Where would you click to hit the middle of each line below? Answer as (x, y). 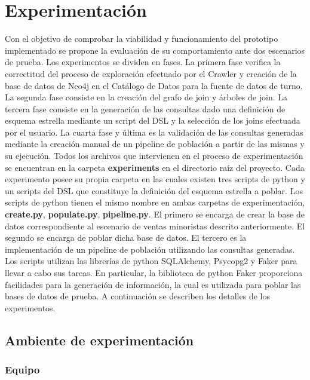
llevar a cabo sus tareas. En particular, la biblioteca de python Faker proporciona (154, 272)
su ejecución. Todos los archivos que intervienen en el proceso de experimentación (154, 156)
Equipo (22, 370)
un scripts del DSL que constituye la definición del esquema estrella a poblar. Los (154, 190)
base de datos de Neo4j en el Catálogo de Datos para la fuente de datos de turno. (154, 85)
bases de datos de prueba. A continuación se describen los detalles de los (137, 296)
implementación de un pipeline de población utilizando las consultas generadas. (150, 249)
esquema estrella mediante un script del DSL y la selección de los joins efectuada (153, 120)
